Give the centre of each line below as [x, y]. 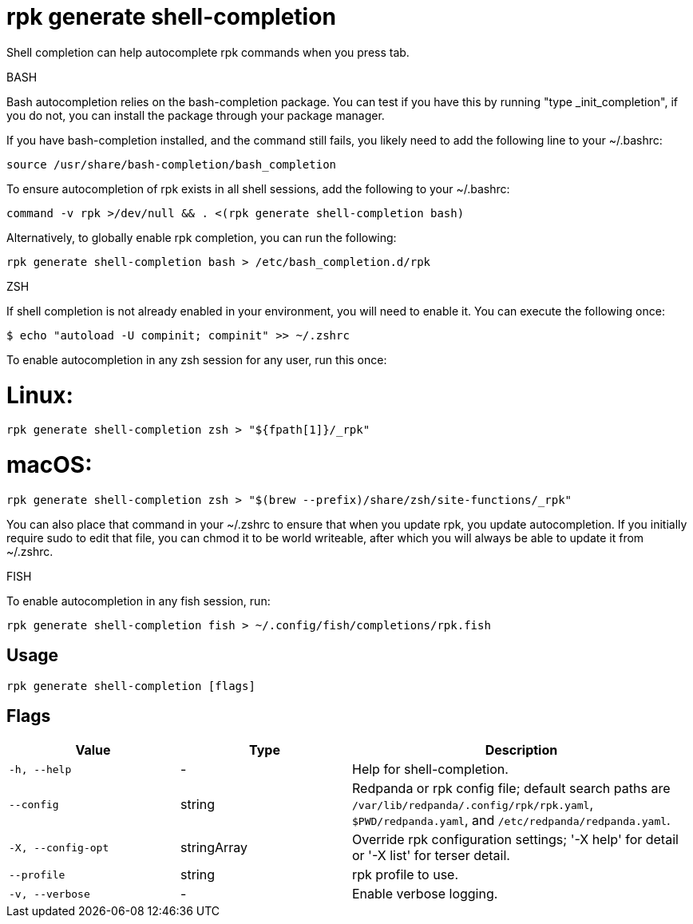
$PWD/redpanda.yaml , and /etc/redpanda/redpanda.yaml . [511, 821]
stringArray [214, 848]
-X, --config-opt [59, 847]
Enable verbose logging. [425, 894]
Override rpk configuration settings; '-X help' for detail [515, 840]
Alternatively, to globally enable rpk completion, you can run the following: [202, 237]
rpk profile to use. [406, 875]
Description [521, 750]
